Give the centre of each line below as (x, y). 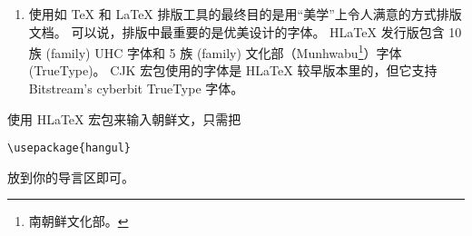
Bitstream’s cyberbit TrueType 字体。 (136, 88)
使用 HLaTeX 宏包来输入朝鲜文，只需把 (124, 118)
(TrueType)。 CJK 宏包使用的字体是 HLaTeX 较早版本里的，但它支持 (233, 70)
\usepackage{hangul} (69, 148)
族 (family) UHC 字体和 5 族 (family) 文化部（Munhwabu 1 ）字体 (215, 51)
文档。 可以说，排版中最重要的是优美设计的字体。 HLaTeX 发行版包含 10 (245, 31)
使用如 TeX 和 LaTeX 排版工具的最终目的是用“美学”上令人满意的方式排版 (245, 14)
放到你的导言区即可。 (71, 177)
